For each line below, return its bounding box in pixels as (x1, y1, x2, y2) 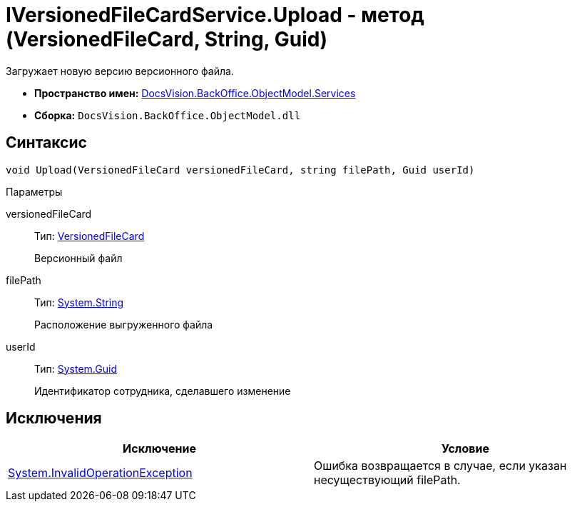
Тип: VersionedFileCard (34, 229, 145, 242)
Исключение (123, 441, 196, 456)
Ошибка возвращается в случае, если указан (314, 458, 567, 473)
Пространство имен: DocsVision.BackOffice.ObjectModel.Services (34, 86, 356, 99)
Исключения (6, 409, 102, 428)
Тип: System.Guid (34, 362, 117, 375)
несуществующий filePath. (314, 473, 461, 488)
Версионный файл (34, 251, 123, 264)
